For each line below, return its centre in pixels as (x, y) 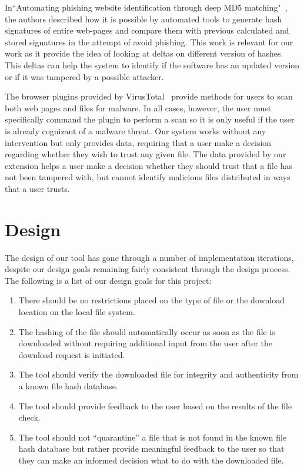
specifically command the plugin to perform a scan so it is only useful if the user (150, 119)
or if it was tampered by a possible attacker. (84, 76)
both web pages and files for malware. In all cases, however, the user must (138, 107)
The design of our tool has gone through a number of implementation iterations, (149, 257)
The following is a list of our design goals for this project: (108, 280)
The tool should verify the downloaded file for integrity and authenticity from (158, 374)
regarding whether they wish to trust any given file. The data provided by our (146, 154)
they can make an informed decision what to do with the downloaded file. (151, 460)
